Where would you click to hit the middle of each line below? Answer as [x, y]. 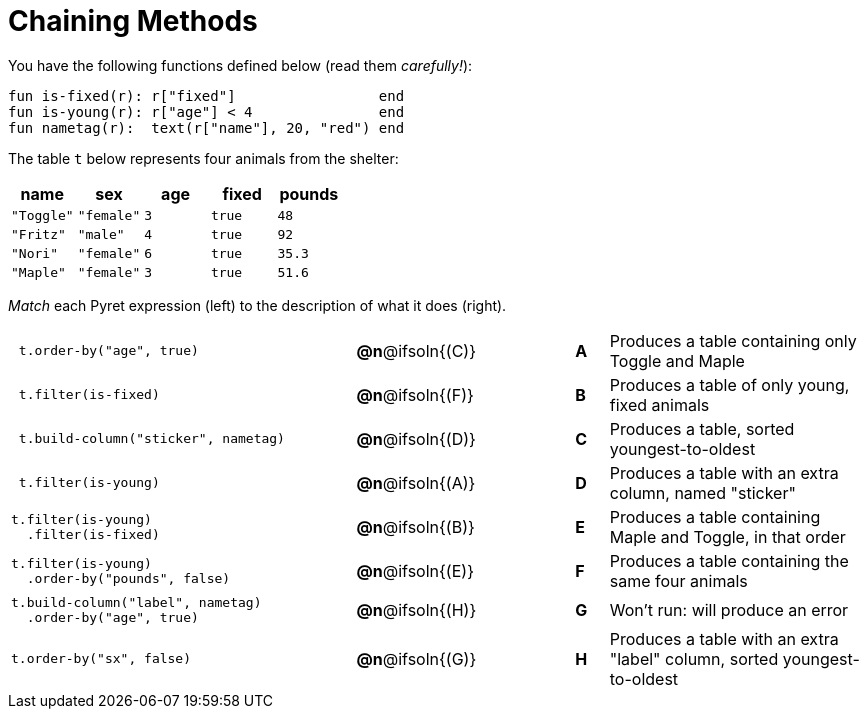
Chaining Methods [133, 21]
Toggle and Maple [677, 360]
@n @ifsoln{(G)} [416, 658]
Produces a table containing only [733, 340]
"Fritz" [38, 234]
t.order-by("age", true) [108, 351]
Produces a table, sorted [702, 428]
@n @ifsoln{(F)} [415, 394]
